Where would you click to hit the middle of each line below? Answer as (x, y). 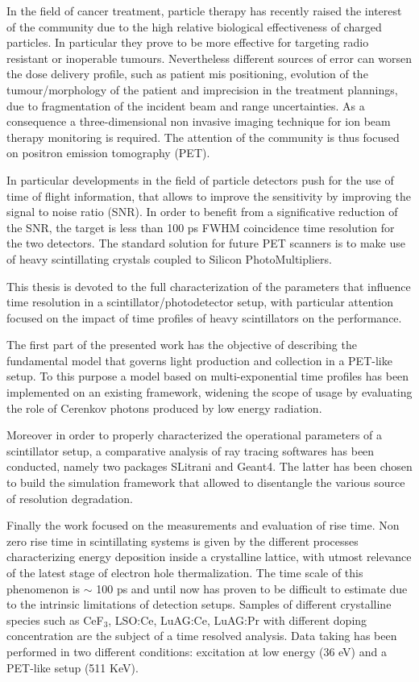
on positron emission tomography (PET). (108, 153)
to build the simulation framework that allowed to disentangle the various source (206, 482)
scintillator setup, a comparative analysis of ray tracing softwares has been (191, 450)
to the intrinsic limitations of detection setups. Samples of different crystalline (199, 604)
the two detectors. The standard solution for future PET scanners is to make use (206, 243)
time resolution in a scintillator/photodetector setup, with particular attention (200, 302)
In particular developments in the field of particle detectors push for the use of (200, 179)
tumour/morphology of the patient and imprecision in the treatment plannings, (202, 89)
